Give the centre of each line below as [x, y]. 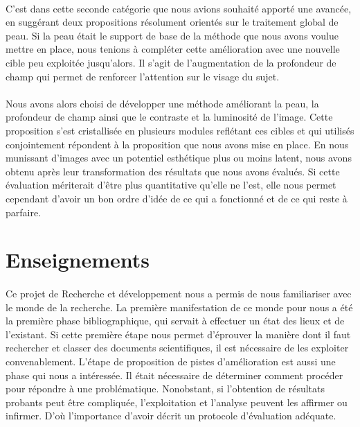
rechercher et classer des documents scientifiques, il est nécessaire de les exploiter [177, 348]
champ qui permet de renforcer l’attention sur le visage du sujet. [143, 76]
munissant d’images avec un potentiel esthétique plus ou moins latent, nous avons [179, 158]
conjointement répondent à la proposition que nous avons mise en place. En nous [177, 144]
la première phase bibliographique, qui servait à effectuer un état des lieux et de [175, 321]
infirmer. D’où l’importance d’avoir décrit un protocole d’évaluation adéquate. [171, 416]
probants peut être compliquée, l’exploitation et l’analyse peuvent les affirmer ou [177, 402]
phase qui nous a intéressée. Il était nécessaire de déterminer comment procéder [174, 375]
